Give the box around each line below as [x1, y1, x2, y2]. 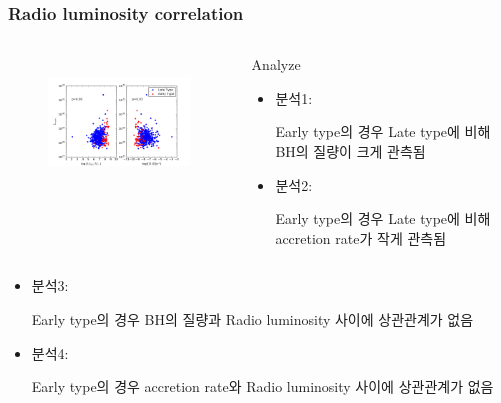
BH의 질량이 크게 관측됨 [275, 141, 426, 161]
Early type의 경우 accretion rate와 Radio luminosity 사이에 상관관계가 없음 [31, 376, 494, 397]
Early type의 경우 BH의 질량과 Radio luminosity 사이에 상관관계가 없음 [31, 308, 474, 329]
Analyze [251, 54, 301, 75]
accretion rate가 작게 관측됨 [275, 227, 447, 248]
